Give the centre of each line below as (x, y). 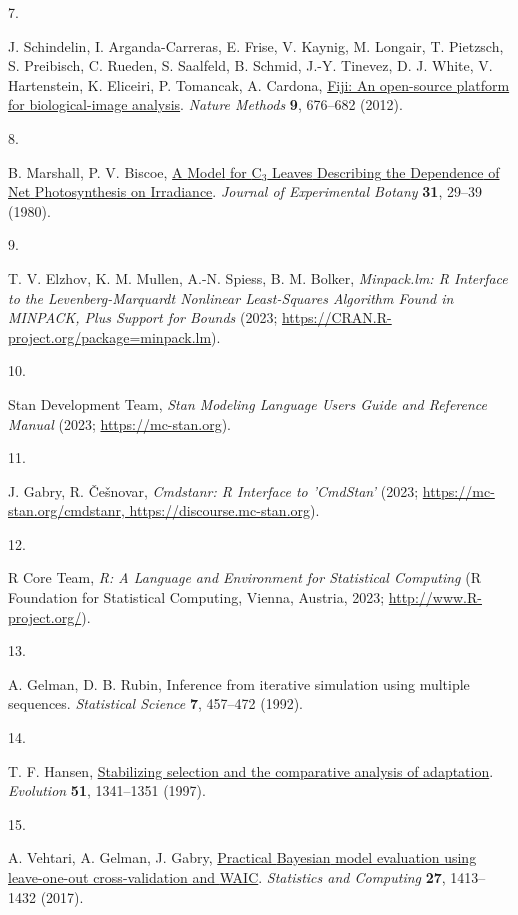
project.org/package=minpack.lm (110, 336)
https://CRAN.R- (336, 317)
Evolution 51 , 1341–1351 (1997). (107, 790)
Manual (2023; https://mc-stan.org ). (120, 423)
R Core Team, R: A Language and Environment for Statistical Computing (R (244, 577)
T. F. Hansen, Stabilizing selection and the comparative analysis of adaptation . (251, 770)
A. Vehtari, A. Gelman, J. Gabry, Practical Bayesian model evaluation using (242, 857)
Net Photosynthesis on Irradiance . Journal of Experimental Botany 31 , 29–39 (245, 191)
